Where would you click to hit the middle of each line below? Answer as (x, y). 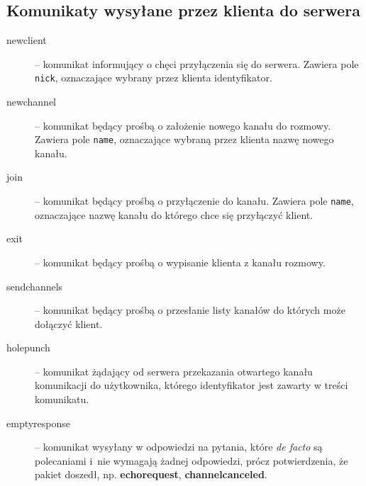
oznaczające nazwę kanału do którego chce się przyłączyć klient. (174, 214)
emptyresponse (39, 423)
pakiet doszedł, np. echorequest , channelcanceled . (151, 474)
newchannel (31, 102)
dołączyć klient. (69, 323)
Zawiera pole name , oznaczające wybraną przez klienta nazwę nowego (184, 139)
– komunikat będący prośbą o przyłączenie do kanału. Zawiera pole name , (194, 201)
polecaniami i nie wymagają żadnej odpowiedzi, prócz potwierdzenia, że (192, 460)
